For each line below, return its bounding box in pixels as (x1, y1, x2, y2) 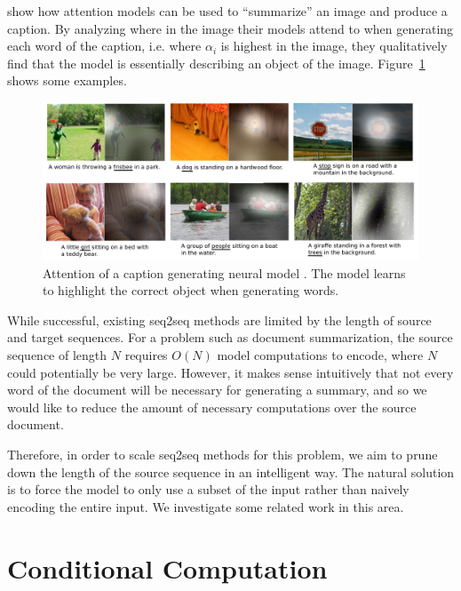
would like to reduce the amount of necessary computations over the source (7, 397, 417, 416)
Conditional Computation (7, 549, 328, 586)
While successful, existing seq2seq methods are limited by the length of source (7, 310, 432, 329)
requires (124, 345, 168, 363)
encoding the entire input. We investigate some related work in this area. (7, 497, 404, 515)
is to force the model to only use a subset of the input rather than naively (7, 480, 409, 499)
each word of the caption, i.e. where (7, 36, 202, 55)
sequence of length (7, 345, 107, 363)
